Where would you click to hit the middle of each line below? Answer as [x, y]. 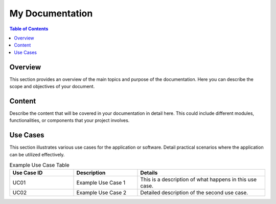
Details [149, 173]
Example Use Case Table [40, 165]
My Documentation [51, 13]
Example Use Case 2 [101, 193]
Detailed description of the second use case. [194, 193]
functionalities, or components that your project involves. [70, 120]
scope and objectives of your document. [52, 87]
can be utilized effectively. [37, 154]
